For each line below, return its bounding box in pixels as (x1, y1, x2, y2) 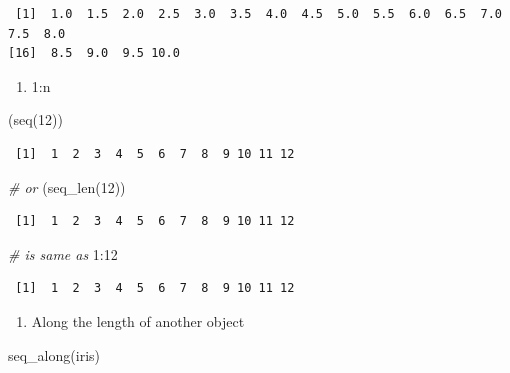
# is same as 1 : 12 (8, 243, 118, 264)
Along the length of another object (31, 310, 245, 331)
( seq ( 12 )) (8, 109, 63, 130)
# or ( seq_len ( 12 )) (8, 176, 126, 197)
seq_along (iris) (8, 344, 100, 365)
